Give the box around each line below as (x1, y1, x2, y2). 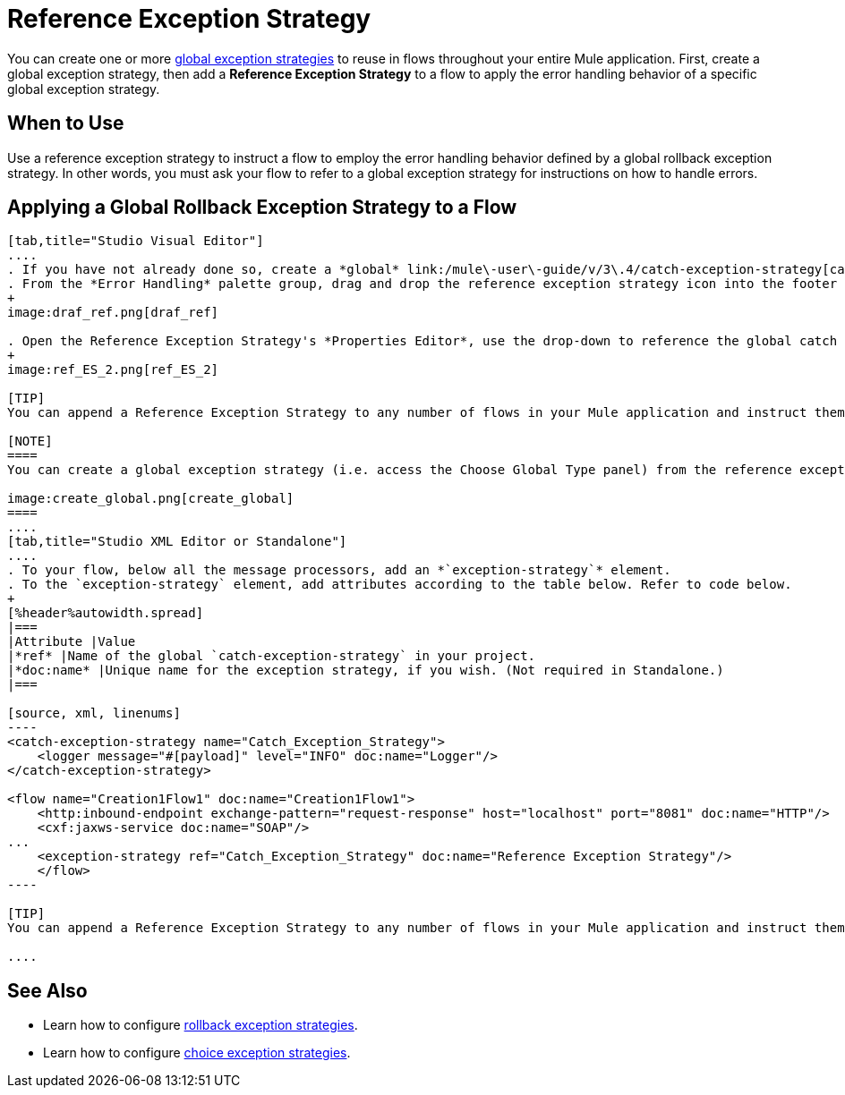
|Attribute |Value (7, 634, 136, 649)
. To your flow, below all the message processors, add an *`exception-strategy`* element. (7, 563, 671, 578)
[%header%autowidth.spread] (7, 606, 204, 621)
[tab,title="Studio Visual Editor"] (7, 233, 264, 249)
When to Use (7, 112, 124, 135)
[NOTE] (7, 434, 53, 449)
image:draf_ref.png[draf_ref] (7, 305, 219, 320)
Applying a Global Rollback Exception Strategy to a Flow (7, 196, 517, 219)
